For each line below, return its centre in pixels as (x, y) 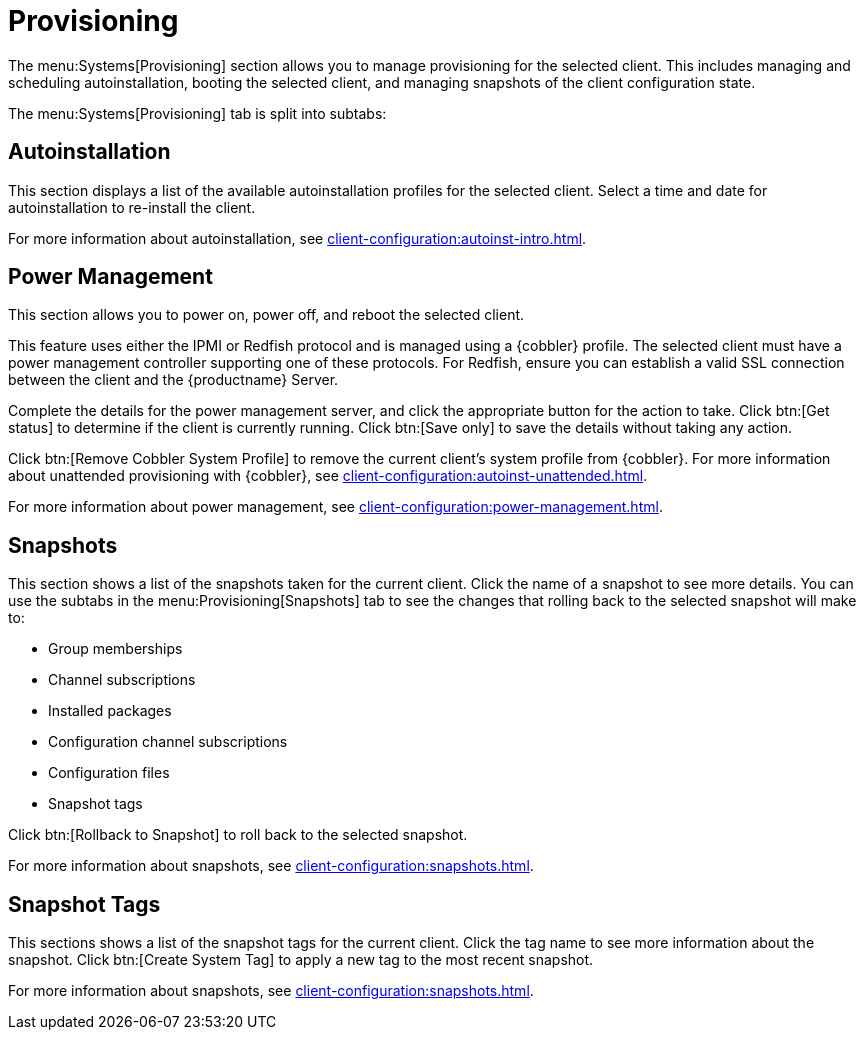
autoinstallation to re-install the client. (132, 207)
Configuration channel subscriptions (168, 742)
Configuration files (109, 773)
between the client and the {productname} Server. (173, 380)
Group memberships (115, 649)
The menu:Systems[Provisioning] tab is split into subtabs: (197, 113)
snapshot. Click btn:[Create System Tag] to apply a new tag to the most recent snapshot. (301, 960)
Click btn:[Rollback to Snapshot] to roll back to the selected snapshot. (238, 835)
